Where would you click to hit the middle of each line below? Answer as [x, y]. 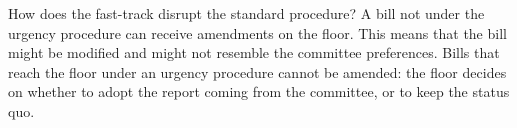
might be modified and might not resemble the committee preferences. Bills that [254, 52]
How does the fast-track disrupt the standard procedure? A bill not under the [246, 13]
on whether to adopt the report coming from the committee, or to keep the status [259, 91]
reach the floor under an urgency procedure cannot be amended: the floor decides [257, 71]
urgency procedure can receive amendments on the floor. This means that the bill [257, 32]
